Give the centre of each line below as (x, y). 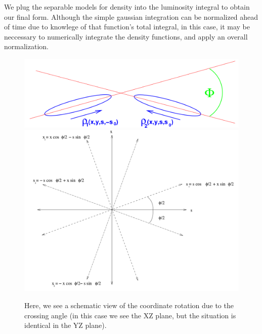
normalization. (26, 46)
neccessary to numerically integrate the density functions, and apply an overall (126, 36)
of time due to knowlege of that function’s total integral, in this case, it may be (127, 27)
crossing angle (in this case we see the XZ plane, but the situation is (130, 315)
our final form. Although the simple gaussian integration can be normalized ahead (131, 16)
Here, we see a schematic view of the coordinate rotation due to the (129, 305)
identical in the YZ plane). (65, 325)
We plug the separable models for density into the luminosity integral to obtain (127, 7)
